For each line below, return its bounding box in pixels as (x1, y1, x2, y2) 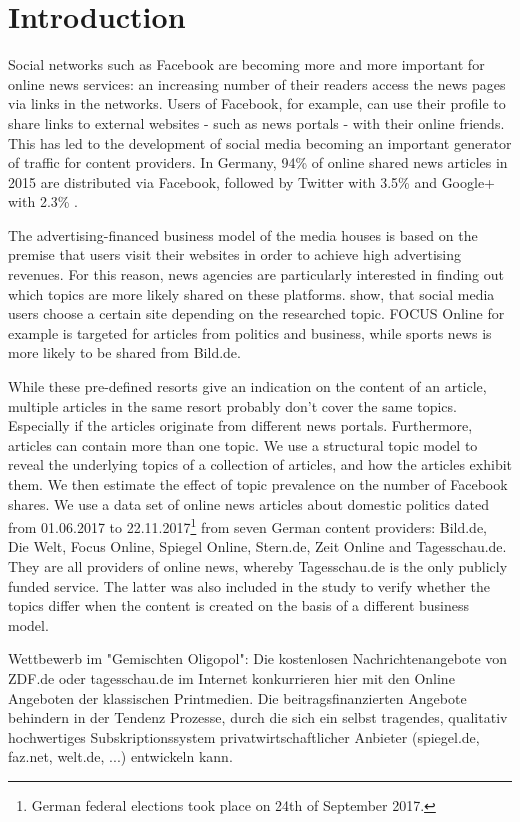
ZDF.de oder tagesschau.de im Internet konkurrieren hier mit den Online (8, 668, 455, 688)
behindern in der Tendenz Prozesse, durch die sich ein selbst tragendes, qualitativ (8, 707, 508, 728)
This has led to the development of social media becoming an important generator (8, 132, 512, 153)
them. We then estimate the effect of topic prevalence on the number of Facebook (8, 474, 508, 494)
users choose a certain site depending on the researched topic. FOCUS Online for (8, 303, 505, 324)
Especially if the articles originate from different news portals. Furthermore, (8, 415, 473, 436)
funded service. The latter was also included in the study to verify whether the (8, 575, 490, 596)
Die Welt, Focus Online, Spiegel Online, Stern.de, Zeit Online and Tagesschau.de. (8, 536, 507, 557)
